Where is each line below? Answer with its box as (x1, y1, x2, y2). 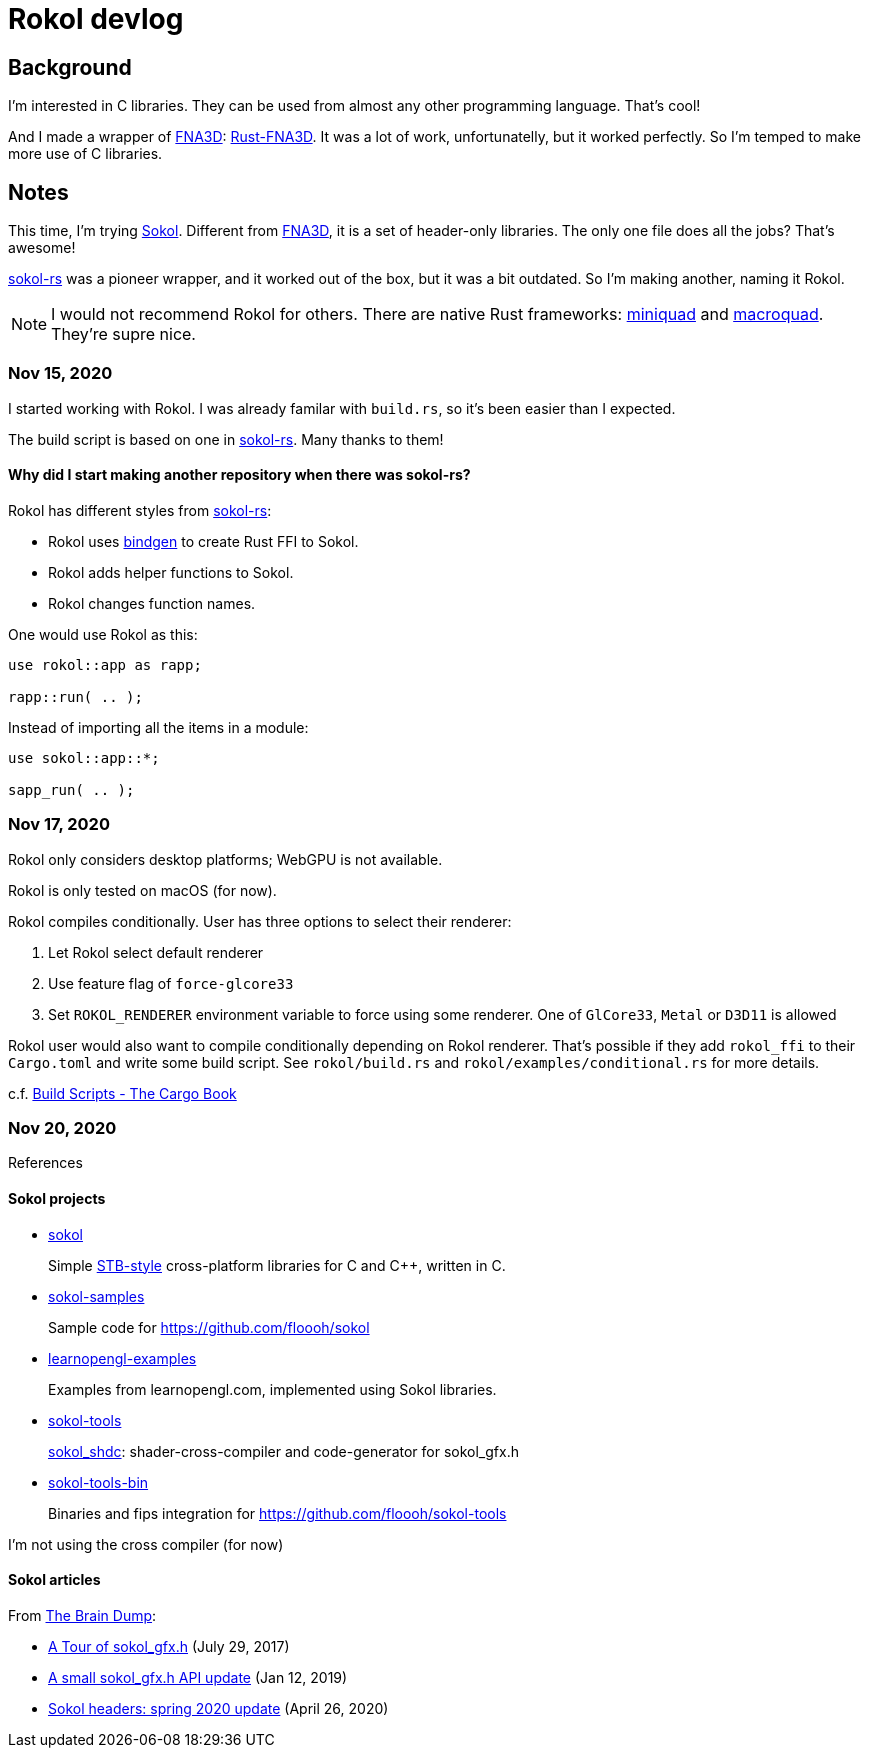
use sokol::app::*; (8, 749, 160, 766)
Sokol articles (8, 1571, 101, 1589)
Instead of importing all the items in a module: (8, 718, 309, 736)
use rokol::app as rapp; (8, 656, 202, 673)
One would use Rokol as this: (8, 625, 198, 643)
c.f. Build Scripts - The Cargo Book (8, 1084, 237, 1102)
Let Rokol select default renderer (48, 943, 264, 961)
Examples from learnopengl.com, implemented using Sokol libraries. (48, 1380, 497, 1398)
